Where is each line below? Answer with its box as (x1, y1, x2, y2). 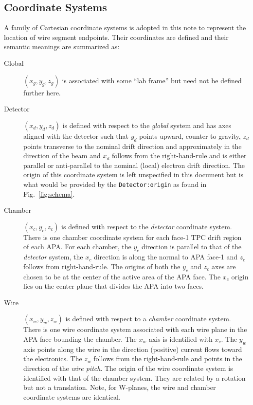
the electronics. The (23, 353, 82, 364)
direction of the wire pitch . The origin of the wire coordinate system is (23, 363, 233, 373)
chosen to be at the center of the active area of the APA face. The (23, 271, 221, 281)
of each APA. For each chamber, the (23, 241, 131, 252)
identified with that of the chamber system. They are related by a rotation (23, 372, 246, 383)
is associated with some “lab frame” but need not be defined (62, 75, 242, 85)
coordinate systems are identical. (23, 391, 121, 402)
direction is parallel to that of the (141, 241, 242, 252)
